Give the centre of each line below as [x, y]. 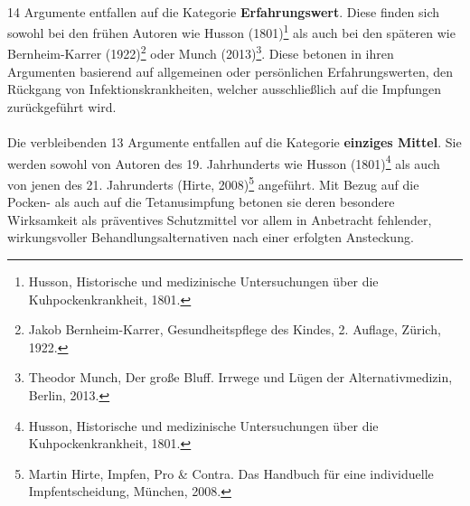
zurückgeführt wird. [62, 106]
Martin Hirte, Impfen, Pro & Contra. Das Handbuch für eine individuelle [231, 473]
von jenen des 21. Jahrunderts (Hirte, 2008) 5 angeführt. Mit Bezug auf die [213, 183]
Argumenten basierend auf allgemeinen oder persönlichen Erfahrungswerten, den [230, 71]
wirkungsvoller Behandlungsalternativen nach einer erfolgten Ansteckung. [211, 237]
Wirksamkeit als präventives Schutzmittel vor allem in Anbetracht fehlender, [220, 219]
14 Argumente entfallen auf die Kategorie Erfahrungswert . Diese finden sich [224, 11]
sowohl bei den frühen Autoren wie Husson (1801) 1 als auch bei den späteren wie [231, 31]
